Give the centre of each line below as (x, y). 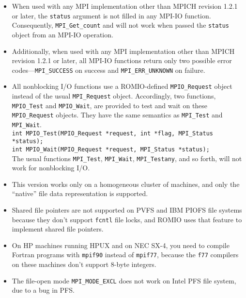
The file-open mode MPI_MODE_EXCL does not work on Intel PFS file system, (124, 280)
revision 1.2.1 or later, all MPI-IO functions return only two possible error (122, 60)
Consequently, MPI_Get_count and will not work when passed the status (120, 25)
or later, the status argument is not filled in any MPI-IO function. (111, 15)
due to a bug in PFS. (43, 290)
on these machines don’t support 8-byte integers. (84, 264)
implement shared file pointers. (58, 229)
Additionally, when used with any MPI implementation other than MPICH (123, 51)
